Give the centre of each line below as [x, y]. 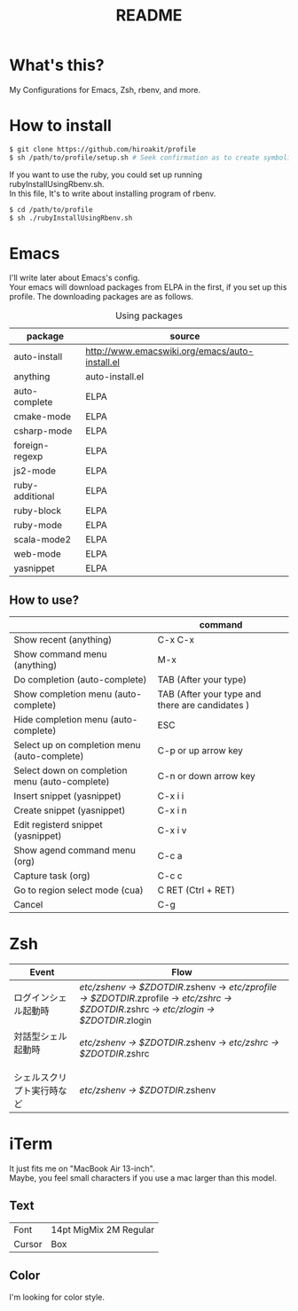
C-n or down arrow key [206, 776]
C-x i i [171, 796]
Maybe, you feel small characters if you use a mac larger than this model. [143, 1178]
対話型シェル [41, 1036]
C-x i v [172, 831]
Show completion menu [63, 694]
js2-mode [35, 471]
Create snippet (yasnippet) [70, 810]
